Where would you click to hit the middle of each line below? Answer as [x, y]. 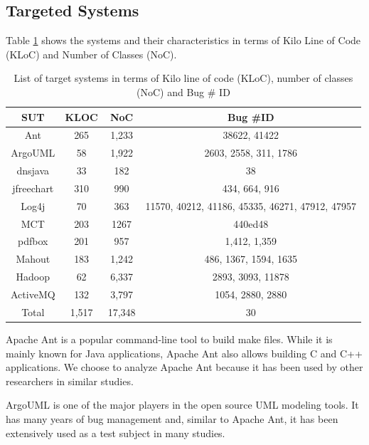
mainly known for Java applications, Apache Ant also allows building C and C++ [184, 353]
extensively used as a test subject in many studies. [116, 433]
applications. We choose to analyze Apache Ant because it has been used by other [184, 367]
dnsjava [33, 171]
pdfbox [33, 241]
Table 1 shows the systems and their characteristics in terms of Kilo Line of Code [183, 40]
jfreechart [33, 188]
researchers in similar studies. [70, 381]
